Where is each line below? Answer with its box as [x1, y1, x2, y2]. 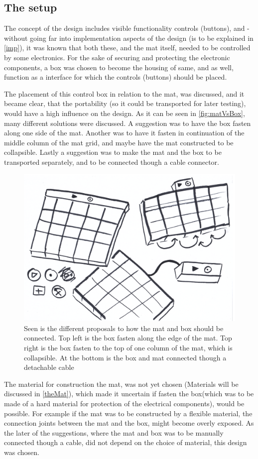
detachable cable [24, 362, 74, 372]
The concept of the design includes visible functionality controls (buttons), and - [4, 23, 250, 33]
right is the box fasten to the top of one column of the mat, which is [24, 342, 233, 352]
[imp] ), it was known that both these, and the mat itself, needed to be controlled [4, 42, 251, 53]
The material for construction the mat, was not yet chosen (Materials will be [4, 378, 239, 389]
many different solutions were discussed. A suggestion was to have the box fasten [4, 117, 251, 128]
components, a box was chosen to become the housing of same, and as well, [4, 62, 234, 72]
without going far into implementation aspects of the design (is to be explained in [4, 32, 254, 43]
